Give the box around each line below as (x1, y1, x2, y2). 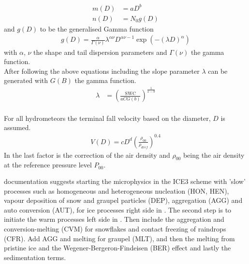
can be (208, 66, 228, 76)
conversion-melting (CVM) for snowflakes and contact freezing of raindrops (4, 223, 226, 233)
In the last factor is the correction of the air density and (4, 149, 170, 160)
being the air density (183, 149, 245, 160)
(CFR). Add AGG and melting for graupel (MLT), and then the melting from (4, 233, 235, 243)
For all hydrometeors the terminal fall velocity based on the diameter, (4, 113, 211, 123)
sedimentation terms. (4, 252, 66, 262)
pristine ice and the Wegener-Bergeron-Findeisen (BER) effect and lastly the (4, 243, 231, 253)
